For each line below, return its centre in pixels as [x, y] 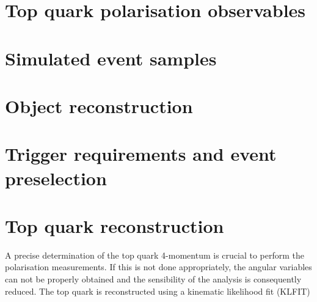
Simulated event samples [111, 58]
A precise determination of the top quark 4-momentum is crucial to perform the [155, 255]
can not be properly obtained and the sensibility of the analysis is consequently [153, 279]
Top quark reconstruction [115, 225]
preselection [56, 178]
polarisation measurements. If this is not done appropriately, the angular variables [158, 267]
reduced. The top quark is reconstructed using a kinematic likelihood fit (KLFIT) [158, 291]
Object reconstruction [99, 105]
